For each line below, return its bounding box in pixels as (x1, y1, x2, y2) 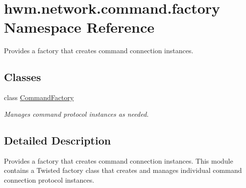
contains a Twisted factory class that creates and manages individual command (4, 165, 242, 175)
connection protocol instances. (4, 174, 95, 185)
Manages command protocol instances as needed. (4, 108, 149, 119)
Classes (4, 69, 41, 84)
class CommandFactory (4, 92, 74, 103)
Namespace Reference (4, 17, 154, 37)
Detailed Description (4, 132, 111, 147)
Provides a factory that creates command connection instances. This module (4, 155, 233, 166)
